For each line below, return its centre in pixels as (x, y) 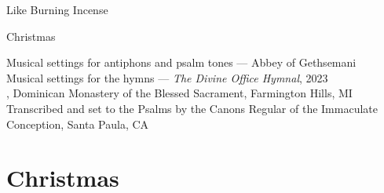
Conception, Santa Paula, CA (78, 124)
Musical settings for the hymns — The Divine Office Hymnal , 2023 (167, 77)
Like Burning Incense (57, 9)
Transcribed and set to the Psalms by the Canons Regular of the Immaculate (192, 108)
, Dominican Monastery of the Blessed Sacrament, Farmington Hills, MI (179, 93)
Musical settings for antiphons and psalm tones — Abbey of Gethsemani (181, 62)
